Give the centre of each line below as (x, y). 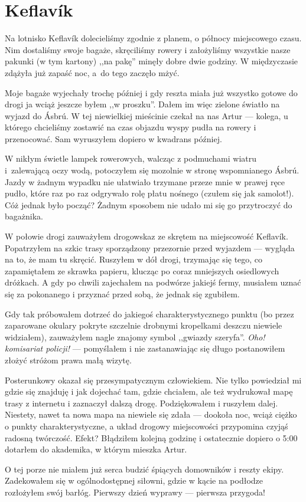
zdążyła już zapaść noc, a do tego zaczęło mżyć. (92, 72)
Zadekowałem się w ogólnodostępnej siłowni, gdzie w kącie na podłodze (134, 480)
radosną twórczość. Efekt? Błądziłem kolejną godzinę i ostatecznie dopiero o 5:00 (151, 437)
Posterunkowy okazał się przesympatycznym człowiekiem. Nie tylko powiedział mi (153, 380)
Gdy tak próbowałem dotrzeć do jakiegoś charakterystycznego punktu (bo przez (149, 314)
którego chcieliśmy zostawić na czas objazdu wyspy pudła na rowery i (131, 127)
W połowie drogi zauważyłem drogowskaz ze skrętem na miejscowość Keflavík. (147, 236)
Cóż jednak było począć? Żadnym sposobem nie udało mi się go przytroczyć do (149, 204)
